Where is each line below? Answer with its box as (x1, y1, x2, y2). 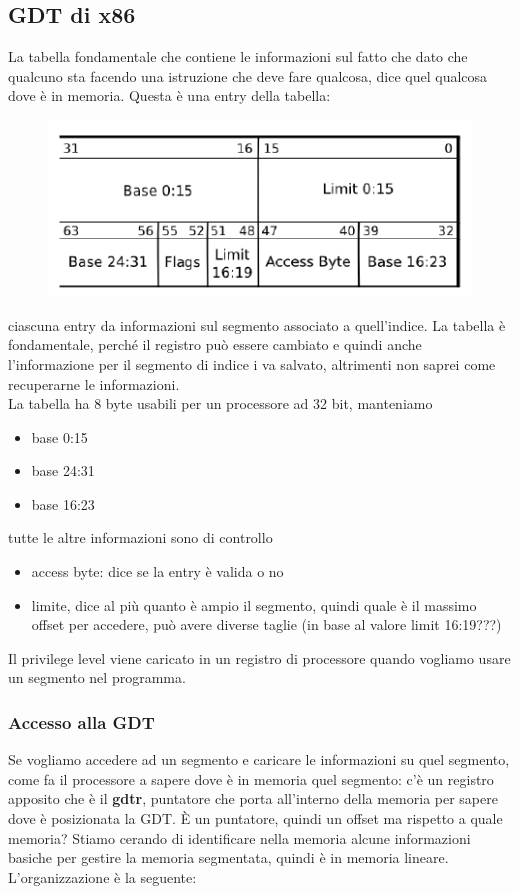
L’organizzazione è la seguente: (8, 866, 197, 887)
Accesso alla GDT (8, 709, 155, 734)
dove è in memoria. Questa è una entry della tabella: (8, 85, 331, 106)
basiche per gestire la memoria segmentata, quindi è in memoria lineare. (8, 847, 449, 868)
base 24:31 (31, 460, 95, 481)
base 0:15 (31, 426, 88, 447)
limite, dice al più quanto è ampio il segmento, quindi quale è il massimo (31, 594, 477, 615)
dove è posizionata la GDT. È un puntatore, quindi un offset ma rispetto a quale (8, 808, 503, 829)
